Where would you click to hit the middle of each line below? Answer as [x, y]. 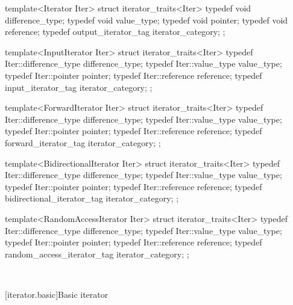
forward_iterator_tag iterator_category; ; [83, 142]
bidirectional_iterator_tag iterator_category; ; [92, 198]
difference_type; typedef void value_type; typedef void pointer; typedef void [146, 20]
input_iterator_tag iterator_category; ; [79, 87]
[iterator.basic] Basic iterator [57, 294]
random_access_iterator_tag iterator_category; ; [97, 254]
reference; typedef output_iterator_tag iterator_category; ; [115, 32]
